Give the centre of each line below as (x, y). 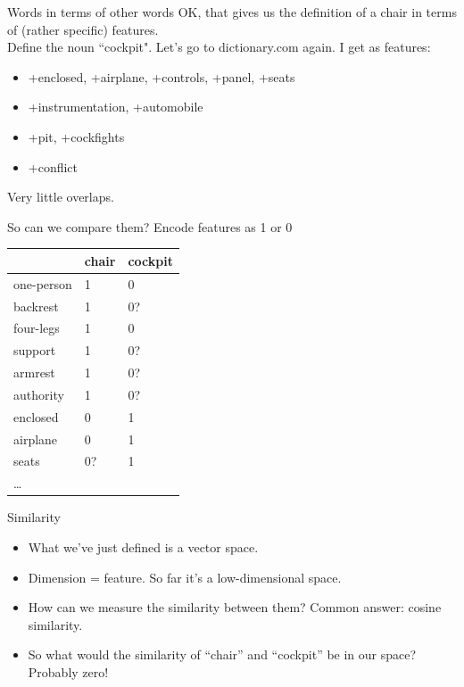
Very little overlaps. (61, 197)
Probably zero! (68, 671)
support (35, 350)
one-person (43, 283)
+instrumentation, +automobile (116, 107)
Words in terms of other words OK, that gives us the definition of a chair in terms (232, 12)
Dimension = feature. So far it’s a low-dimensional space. (185, 577)
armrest (34, 372)
